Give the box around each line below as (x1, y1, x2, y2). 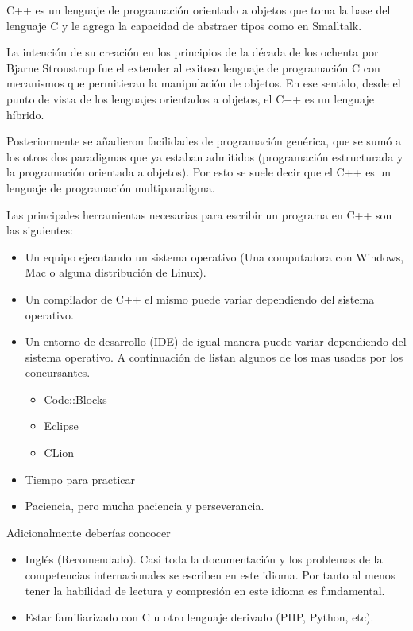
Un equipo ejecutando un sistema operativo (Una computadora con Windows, (25, 248, 404, 265)
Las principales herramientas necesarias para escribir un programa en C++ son (6, 206, 392, 223)
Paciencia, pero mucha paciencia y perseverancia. (25, 497, 264, 514)
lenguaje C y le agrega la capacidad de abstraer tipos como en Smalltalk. (6, 17, 362, 33)
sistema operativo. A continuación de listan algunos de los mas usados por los (25, 348, 403, 365)
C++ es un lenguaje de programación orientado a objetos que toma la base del (6, 2, 391, 17)
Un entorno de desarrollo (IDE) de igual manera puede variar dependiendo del (25, 333, 407, 350)
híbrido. (6, 106, 44, 122)
